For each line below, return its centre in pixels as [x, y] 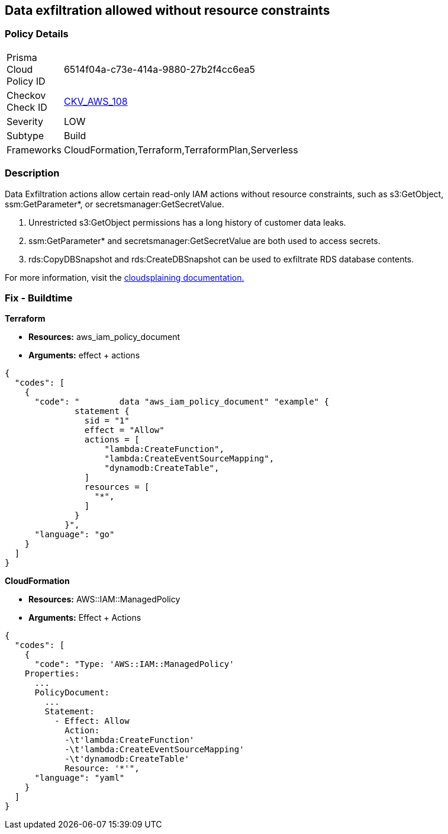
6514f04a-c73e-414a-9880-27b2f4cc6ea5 [159, 69]
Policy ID [26, 81]
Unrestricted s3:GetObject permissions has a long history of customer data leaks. [187, 222]
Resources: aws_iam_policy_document [104, 337]
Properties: [52, 674]
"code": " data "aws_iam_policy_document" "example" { [182, 402]
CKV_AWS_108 [96, 101]
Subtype [25, 135]
